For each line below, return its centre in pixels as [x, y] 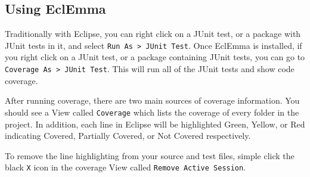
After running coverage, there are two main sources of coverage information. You [152, 100]
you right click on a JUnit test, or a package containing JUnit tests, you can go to [155, 57]
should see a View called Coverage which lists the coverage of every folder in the [152, 112]
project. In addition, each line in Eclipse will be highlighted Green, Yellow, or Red [155, 124]
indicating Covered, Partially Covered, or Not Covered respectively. [128, 136]
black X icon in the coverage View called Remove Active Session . [125, 167]
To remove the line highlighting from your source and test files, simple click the [150, 155]
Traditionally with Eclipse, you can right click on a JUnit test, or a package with [153, 34]
